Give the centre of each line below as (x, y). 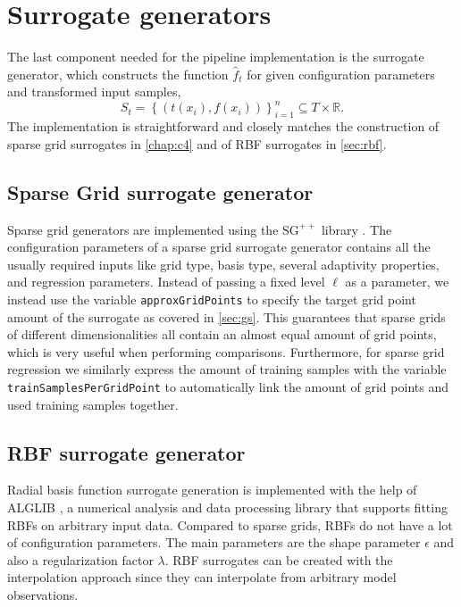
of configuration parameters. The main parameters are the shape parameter (214, 542)
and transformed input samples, (94, 91)
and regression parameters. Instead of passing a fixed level (166, 282)
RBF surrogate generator (126, 452)
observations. (43, 595)
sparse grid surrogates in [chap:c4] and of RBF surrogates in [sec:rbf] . (197, 143)
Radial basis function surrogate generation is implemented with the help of (212, 490)
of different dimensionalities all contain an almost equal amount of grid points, (222, 334)
